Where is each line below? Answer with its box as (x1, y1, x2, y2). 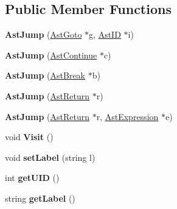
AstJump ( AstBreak (5, 69, 85, 82)
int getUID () (5, 171, 60, 184)
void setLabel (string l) (5, 151, 95, 163)
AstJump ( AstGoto (5, 28, 82, 41)
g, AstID (89, 28, 121, 41)
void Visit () (5, 130, 54, 143)
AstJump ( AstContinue (5, 48, 97, 61)
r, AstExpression (96, 110, 159, 122)
